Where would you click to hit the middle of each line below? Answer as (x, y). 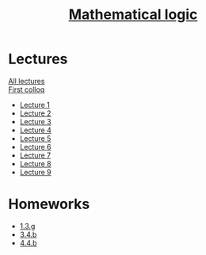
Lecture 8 (35, 163)
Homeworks (49, 204)
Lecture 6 (35, 147)
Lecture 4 (35, 130)
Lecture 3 (35, 121)
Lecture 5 (35, 138)
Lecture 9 (35, 172)
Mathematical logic (133, 15)
